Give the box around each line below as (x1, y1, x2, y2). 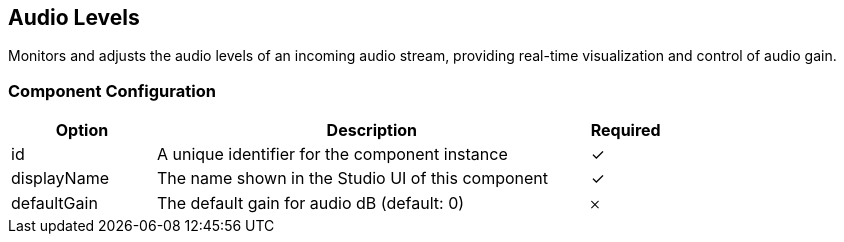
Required (590, 120, 661, 141)
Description (326, 120, 418, 141)
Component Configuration (8, 80, 216, 101)
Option (55, 120, 109, 141)
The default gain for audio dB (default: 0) (156, 193, 465, 214)
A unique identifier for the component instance (156, 144, 508, 165)
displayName (11, 168, 109, 189)
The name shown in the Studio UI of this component (156, 168, 548, 189)
